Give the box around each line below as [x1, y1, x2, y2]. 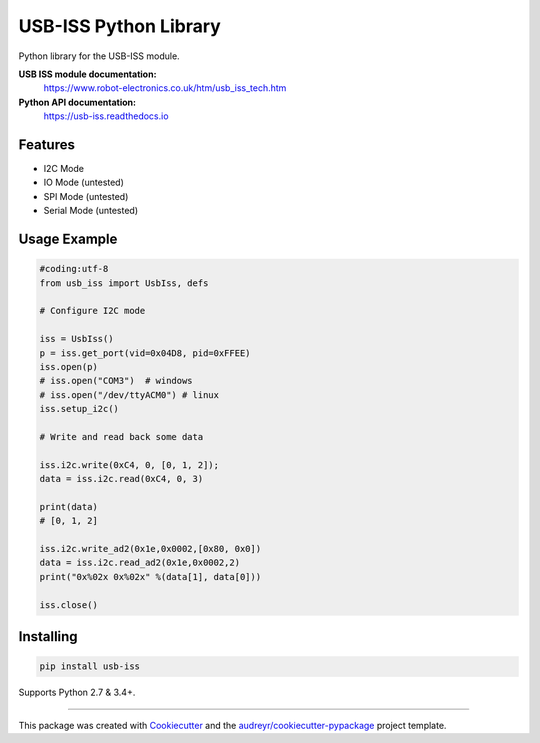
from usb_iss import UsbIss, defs [39, 277, 209, 289]
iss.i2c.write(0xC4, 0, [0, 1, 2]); [39, 459, 220, 470]
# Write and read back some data [39, 431, 204, 442]
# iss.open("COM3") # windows [39, 375, 194, 387]
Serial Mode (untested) [43, 205, 139, 217]
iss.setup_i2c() [39, 403, 120, 415]
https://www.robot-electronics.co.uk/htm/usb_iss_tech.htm [43, 82, 287, 94]
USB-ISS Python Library [18, 15, 222, 37]
